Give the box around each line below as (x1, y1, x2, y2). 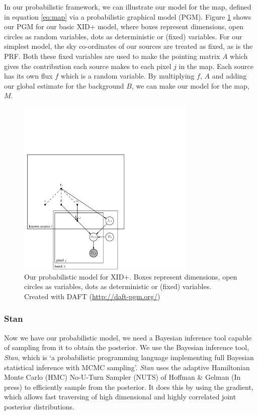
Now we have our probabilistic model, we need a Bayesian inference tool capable (4, 332, 251, 342)
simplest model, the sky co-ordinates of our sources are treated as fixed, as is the (4, 41, 253, 51)
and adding (212, 71, 247, 81)
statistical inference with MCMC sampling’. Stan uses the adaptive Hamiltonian (4, 362, 250, 372)
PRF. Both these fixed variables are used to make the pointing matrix (4, 50, 220, 61)
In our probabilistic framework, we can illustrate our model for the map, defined (4, 2, 251, 12)
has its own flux (4, 71, 53, 81)
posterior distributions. (4, 401, 74, 411)
